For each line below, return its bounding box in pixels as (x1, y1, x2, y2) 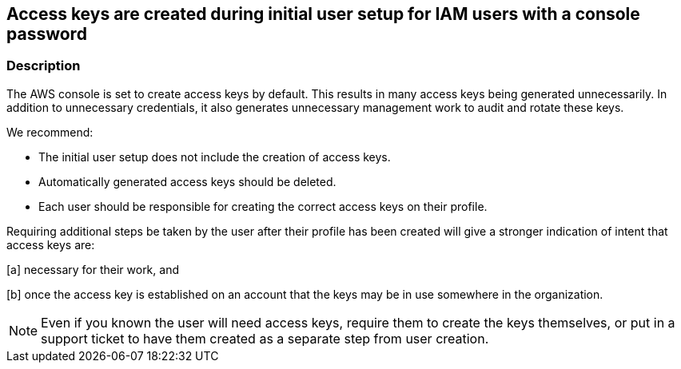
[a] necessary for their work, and (6, 262, 179, 276)
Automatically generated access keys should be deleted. (38, 174, 337, 188)
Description (6, 58, 81, 74)
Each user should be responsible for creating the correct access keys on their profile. (38, 199, 488, 213)
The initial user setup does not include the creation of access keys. (38, 149, 391, 164)
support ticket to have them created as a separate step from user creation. (41, 330, 489, 347)
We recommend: (6, 125, 94, 139)
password (6, 24, 87, 44)
